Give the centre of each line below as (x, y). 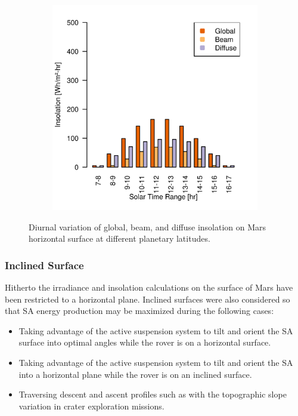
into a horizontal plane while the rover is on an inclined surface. (135, 374)
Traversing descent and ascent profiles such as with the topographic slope (153, 394)
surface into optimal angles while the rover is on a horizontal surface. (145, 342)
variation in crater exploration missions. (91, 406)
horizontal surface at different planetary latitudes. (119, 238)
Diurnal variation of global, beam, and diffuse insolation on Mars (148, 227)
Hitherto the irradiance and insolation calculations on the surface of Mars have (149, 287)
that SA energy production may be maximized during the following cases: (139, 311)
